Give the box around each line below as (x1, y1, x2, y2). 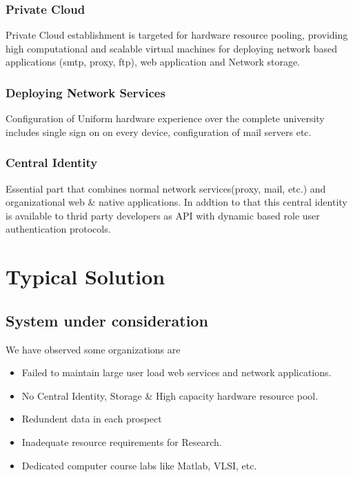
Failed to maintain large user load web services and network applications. (21, 365, 332, 380)
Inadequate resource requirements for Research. (21, 434, 222, 449)
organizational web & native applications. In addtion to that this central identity (6, 195, 347, 209)
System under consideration (6, 309, 208, 331)
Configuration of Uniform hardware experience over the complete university (6, 111, 325, 126)
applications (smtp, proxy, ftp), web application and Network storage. (6, 55, 300, 69)
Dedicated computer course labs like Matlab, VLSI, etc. (21, 458, 257, 472)
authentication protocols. (6, 222, 111, 236)
